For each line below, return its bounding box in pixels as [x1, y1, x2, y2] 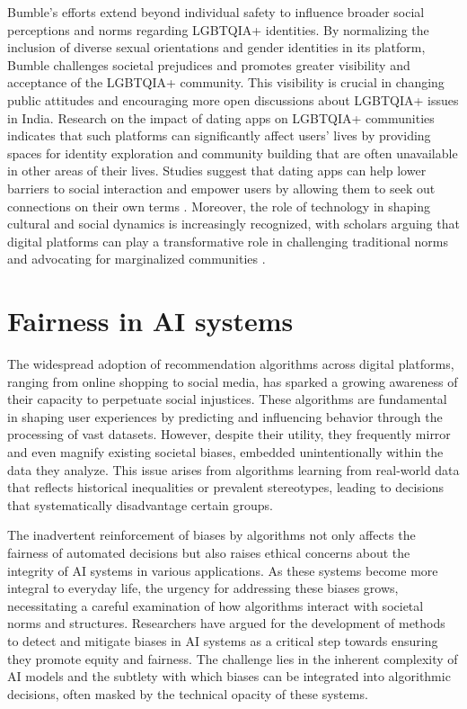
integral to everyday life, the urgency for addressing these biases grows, [7, 579, 399, 597]
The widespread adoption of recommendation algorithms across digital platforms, [7, 354, 454, 373]
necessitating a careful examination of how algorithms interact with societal [7, 596, 424, 615]
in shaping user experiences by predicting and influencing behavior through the [7, 407, 443, 426]
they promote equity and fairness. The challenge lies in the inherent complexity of [7, 649, 458, 668]
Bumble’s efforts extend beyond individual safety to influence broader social [7, 3, 425, 21]
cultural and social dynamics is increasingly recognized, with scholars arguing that [7, 214, 460, 233]
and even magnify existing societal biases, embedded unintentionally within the [7, 443, 444, 461]
